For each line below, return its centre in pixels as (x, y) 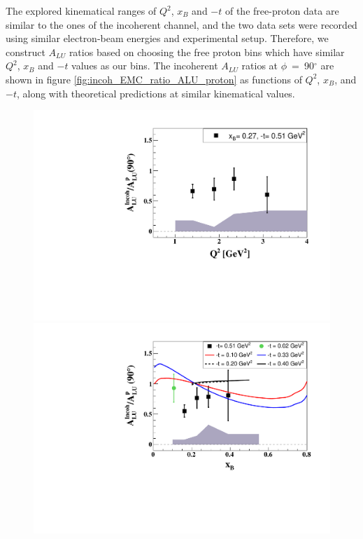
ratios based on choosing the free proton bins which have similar (207, 52)
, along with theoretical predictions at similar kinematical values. (156, 93)
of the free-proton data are (282, 11)
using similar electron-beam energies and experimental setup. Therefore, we (167, 38)
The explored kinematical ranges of (81, 11)
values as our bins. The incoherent (145, 66)
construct (26, 52)
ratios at (260, 66)
